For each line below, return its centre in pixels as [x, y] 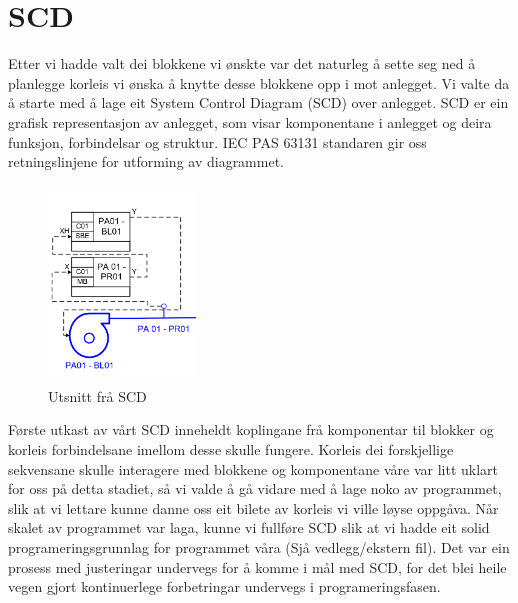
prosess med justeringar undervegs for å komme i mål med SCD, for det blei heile [257, 566]
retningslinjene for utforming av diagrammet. [146, 161]
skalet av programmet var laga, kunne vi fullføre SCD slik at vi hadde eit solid [249, 527]
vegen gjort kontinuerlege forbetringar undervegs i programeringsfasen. [224, 586]
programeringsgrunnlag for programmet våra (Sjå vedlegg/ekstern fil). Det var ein [259, 546]
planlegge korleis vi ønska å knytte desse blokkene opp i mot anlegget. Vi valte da [259, 82]
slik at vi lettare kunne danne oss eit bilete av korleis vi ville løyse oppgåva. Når [253, 507]
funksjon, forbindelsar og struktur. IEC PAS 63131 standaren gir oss [217, 141]
